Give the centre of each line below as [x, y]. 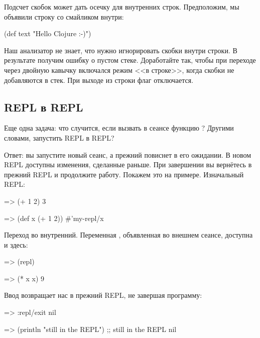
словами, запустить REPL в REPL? [59, 137]
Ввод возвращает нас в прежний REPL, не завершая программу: [103, 295]
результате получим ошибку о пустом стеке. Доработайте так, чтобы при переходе [130, 60]
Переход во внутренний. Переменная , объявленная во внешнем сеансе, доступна [128, 235]
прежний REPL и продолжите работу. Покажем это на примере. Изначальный [124, 174]
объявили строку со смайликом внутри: [64, 16]
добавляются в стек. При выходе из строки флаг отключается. [99, 80]
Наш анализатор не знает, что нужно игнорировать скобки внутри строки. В [121, 50]
